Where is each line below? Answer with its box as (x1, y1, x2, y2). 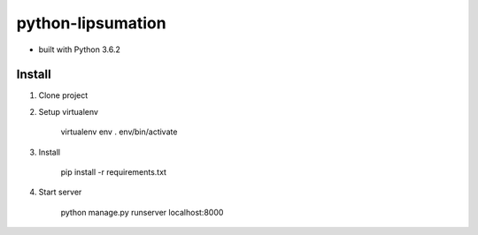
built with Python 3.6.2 (38, 44, 121, 55)
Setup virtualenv (38, 106, 99, 117)
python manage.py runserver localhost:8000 (60, 207, 224, 217)
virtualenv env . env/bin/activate (60, 126, 178, 137)
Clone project (38, 90, 89, 101)
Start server (38, 186, 82, 198)
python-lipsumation (16, 13, 167, 33)
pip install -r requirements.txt (60, 167, 167, 178)
